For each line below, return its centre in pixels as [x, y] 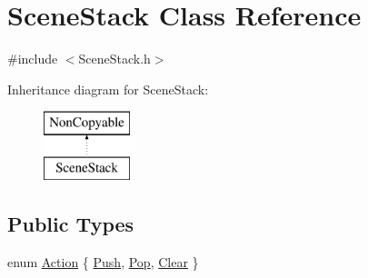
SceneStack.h [114, 59]
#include [33, 59]
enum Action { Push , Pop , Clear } [103, 261]
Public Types [71, 223]
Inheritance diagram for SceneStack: [108, 89]
